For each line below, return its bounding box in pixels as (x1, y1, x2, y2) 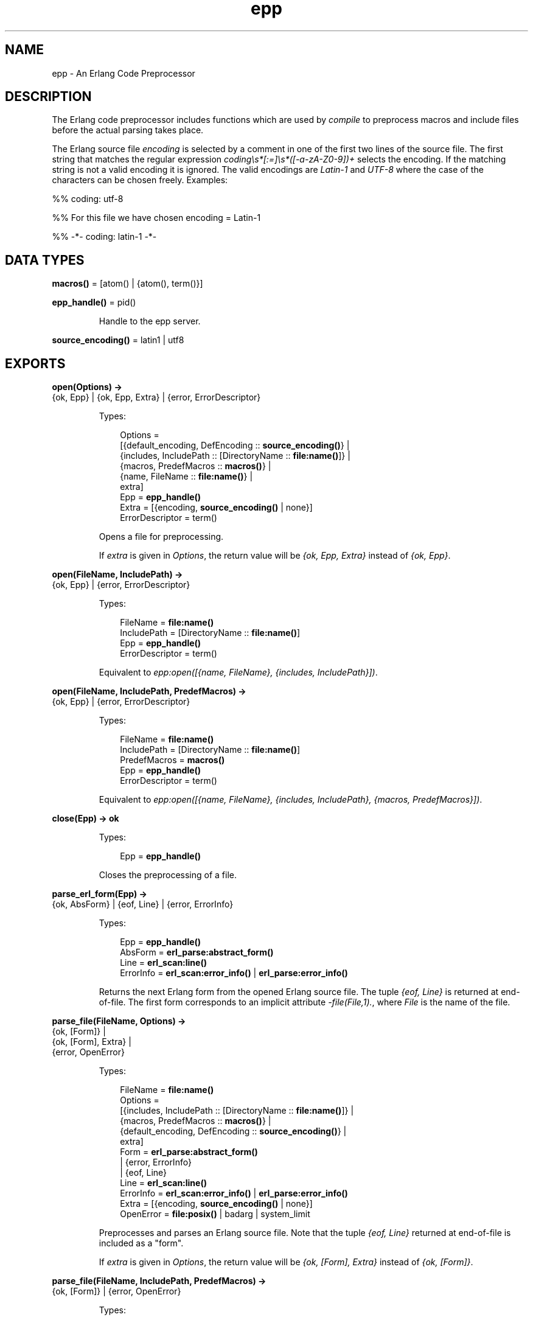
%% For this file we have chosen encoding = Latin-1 (52, 212, 261, 223)
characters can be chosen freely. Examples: (52, 175, 228, 186)
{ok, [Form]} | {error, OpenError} (52, 1286, 181, 1297)
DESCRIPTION (5, 89, 92, 105)
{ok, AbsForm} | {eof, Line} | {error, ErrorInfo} (52, 899, 234, 910)
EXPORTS (5, 355, 66, 371)
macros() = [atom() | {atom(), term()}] (52, 278, 203, 289)
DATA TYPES (5, 252, 85, 268)
